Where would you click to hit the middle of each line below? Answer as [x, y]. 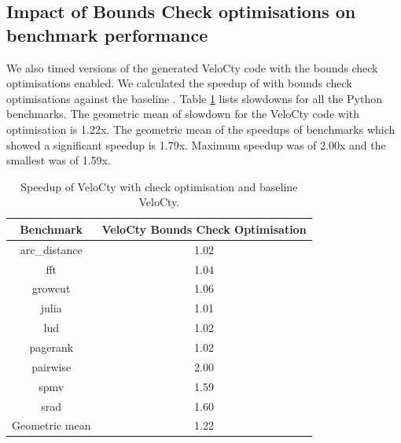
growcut [52, 288]
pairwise [52, 366]
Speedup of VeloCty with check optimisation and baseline [159, 186]
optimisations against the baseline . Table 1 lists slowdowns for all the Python [195, 98]
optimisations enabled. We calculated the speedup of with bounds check [179, 83]
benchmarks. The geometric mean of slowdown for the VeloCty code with [183, 114]
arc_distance [51, 249]
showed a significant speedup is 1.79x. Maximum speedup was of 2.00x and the [196, 144]
